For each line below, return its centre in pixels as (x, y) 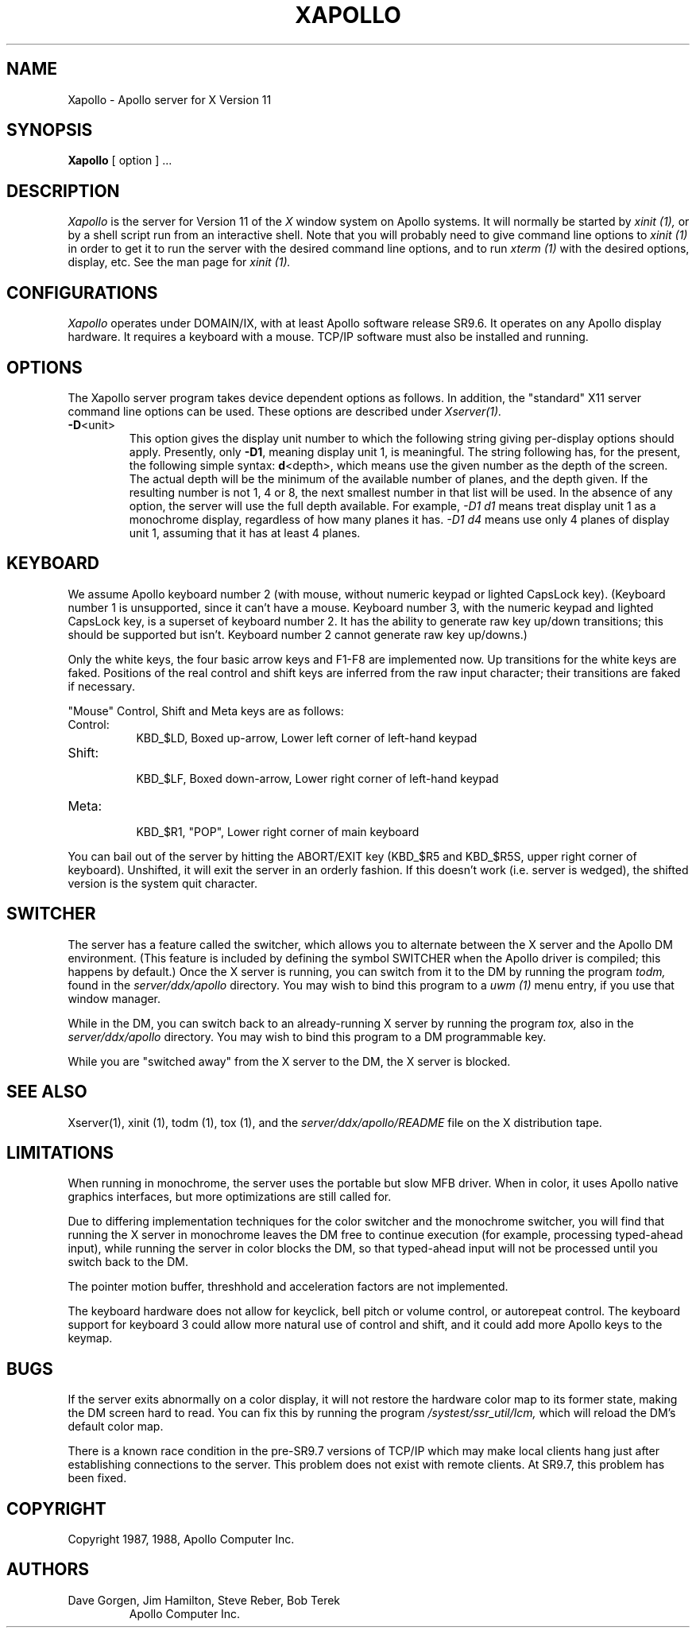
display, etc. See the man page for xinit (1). (179, 262)
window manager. (114, 998)
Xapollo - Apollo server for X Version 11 (170, 99)
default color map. (116, 1427)
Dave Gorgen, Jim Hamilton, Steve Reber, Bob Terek (204, 1600)
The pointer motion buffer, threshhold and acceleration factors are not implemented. (288, 1287)
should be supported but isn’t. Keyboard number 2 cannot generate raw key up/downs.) (298, 634)
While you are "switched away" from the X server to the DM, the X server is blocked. (289, 1061)
